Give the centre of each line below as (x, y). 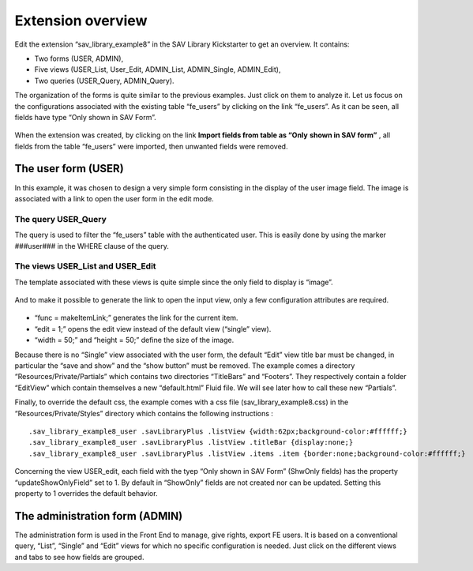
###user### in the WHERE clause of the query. (92, 246)
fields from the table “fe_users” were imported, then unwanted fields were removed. (151, 146)
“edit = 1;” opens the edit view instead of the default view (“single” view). (153, 329)
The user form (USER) (69, 169)
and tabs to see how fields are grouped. (79, 557)
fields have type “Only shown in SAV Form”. (86, 117)
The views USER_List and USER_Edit (86, 266)
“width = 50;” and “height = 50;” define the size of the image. (134, 340)
